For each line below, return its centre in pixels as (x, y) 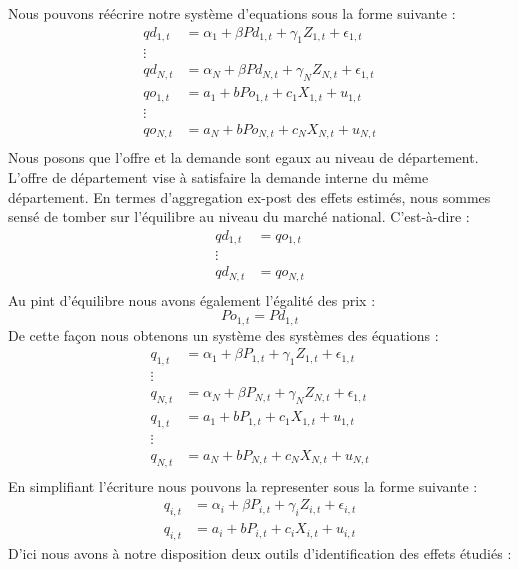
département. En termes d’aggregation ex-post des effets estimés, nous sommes (249, 196)
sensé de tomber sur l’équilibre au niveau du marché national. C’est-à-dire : (239, 216)
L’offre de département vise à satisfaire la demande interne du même (218, 176)
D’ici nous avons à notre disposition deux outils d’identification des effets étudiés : (260, 553)
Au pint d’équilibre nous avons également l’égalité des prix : (192, 299)
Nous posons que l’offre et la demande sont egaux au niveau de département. (243, 157)
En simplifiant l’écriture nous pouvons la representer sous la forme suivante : (243, 485)
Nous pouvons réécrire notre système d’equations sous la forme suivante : (232, 13)
